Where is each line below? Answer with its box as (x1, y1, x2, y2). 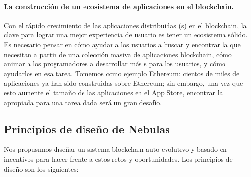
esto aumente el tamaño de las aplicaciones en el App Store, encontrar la (4, 87, 223, 97)
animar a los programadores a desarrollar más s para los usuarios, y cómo (4, 59, 225, 69)
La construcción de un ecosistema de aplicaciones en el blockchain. (4, 1, 234, 11)
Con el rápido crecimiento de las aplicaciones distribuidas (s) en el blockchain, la (4, 20, 247, 30)
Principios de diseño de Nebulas (4, 121, 170, 136)
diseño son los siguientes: (4, 163, 79, 174)
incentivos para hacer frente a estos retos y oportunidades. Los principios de (4, 153, 233, 164)
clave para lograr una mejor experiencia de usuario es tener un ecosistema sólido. (4, 29, 248, 40)
